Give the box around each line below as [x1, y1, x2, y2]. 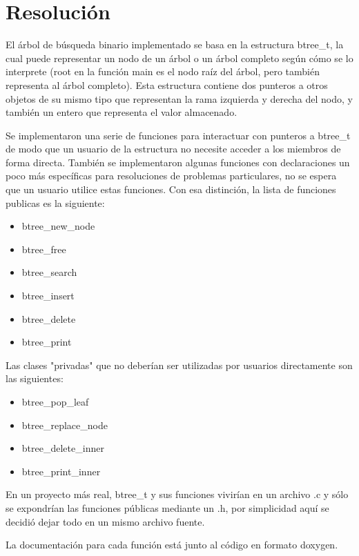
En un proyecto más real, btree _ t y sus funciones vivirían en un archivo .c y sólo [6, 487, 349, 502]
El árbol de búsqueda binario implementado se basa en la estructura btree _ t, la [6, 37, 344, 52]
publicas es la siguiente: [6, 195, 105, 210]
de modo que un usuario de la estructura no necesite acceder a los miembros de [6, 141, 341, 156]
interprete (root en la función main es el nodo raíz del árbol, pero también [6, 64, 320, 79]
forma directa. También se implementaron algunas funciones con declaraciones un [6, 155, 350, 169]
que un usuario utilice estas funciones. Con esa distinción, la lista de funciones [6, 182, 336, 197]
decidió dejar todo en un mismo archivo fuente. [6, 514, 205, 528]
